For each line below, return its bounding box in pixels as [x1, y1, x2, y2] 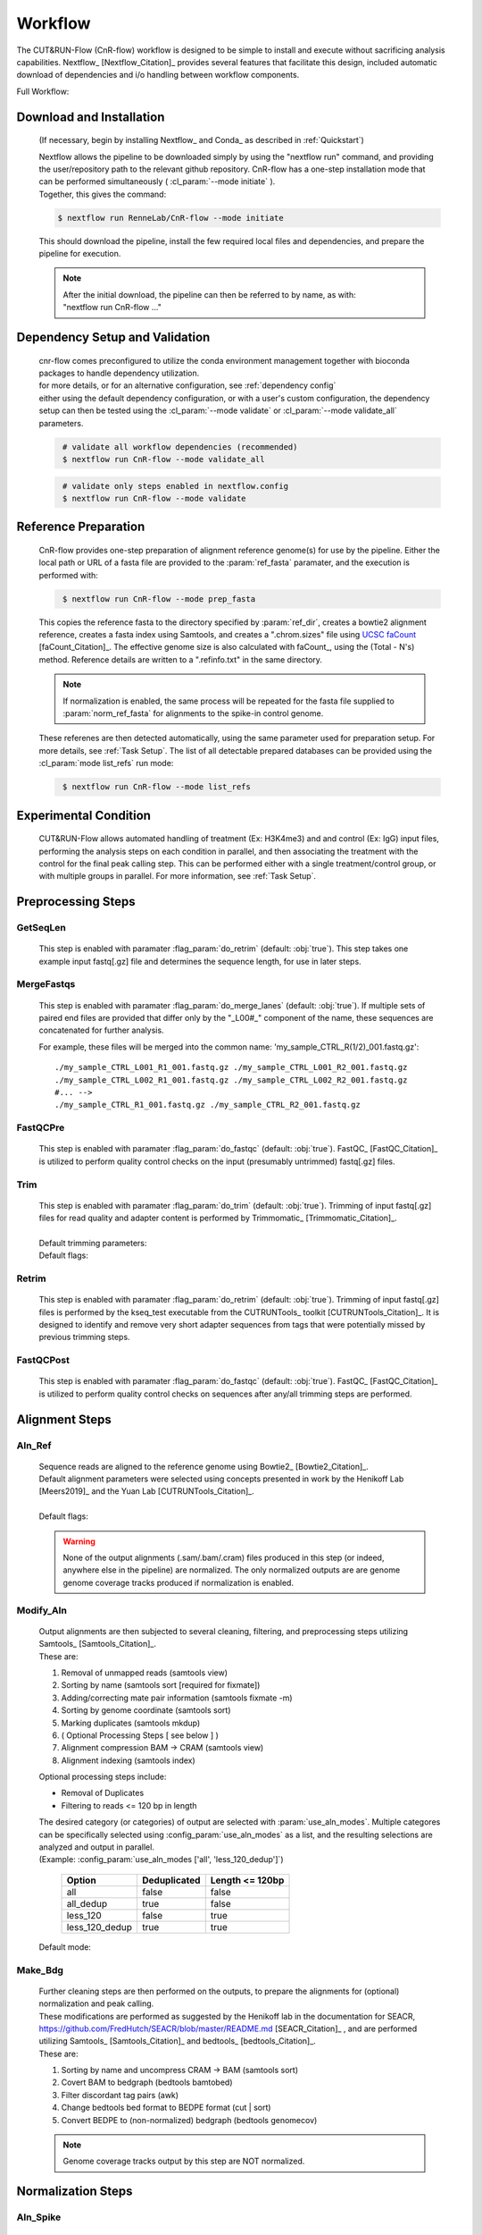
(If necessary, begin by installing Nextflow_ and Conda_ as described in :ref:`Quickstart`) [38, 135, 365, 146]
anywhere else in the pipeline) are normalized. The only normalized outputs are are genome [62, 1564, 401, 1575]
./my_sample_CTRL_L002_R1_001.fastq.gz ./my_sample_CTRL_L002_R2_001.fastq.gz [54, 1075, 408, 1085]
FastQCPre [16, 1122, 65, 1134]
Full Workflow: [16, 86, 70, 97]
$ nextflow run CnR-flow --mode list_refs [62, 782, 252, 792]
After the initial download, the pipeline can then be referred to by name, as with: [62, 289, 356, 299]
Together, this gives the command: [38, 189, 167, 199]
